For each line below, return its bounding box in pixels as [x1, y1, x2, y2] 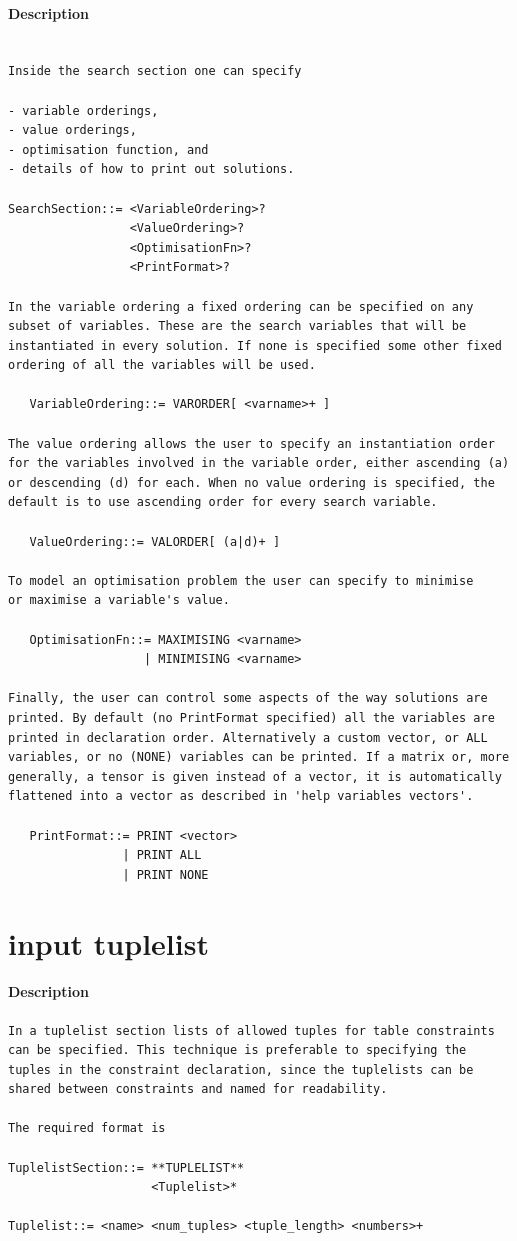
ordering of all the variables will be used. [8, 358, 316, 373]
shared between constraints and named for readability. [8, 1082, 388, 1097]
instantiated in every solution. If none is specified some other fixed [8, 338, 502, 353]
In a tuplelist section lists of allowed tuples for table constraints [8, 1023, 495, 1038]
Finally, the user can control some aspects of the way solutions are [8, 691, 488, 706]
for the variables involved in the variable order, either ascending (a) [8, 456, 510, 471]
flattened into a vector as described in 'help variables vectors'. [8, 789, 474, 804]
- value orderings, [8, 123, 137, 138]
